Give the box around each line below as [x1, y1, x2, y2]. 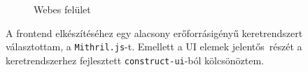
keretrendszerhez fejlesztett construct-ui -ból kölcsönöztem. [6, 52, 264, 67]
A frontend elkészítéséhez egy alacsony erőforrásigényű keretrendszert [6, 25, 303, 40]
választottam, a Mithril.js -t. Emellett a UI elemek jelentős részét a [6, 39, 302, 54]
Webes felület [34, 2, 91, 16]
